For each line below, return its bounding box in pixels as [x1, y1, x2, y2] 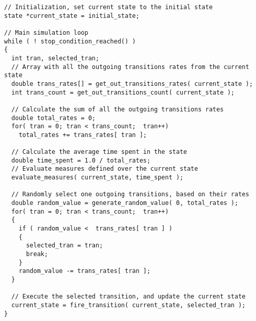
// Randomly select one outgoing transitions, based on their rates [11, 191, 249, 198]
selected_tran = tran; [26, 242, 103, 249]
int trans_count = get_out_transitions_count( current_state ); [11, 88, 235, 96]
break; [26, 250, 48, 258]
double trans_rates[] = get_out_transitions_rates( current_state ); [11, 80, 253, 87]
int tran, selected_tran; [11, 54, 100, 62]
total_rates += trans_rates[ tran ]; [18, 131, 147, 139]
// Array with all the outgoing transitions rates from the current [11, 63, 249, 71]
